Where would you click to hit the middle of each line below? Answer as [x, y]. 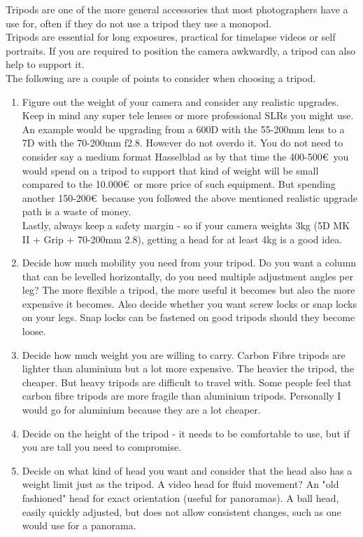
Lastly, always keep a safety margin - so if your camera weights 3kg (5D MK [186, 225]
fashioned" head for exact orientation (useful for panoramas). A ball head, [180, 498]
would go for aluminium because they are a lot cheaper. [141, 410]
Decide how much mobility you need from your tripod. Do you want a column [189, 263]
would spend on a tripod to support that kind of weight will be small [170, 170]
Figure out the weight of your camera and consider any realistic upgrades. [180, 101]
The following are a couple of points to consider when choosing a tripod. [161, 77]
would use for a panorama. [79, 525]
